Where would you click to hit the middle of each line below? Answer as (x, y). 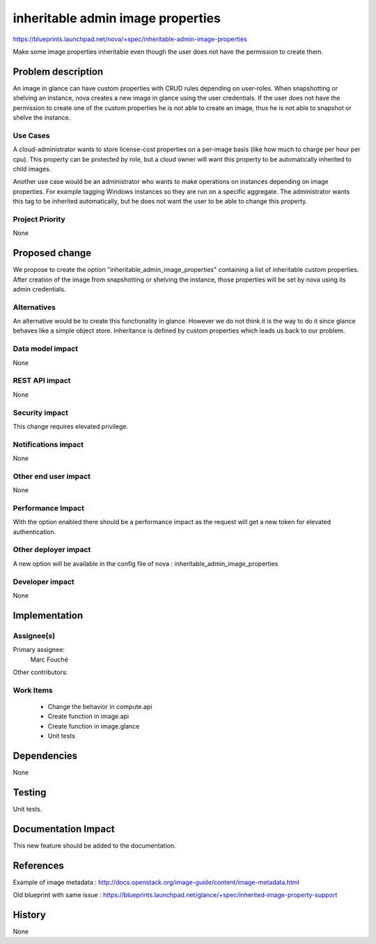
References (38, 866)
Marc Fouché (49, 660)
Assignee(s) (34, 636)
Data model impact (46, 349)
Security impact (41, 413)
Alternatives (34, 307)
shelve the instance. (42, 118)
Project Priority (39, 219)
